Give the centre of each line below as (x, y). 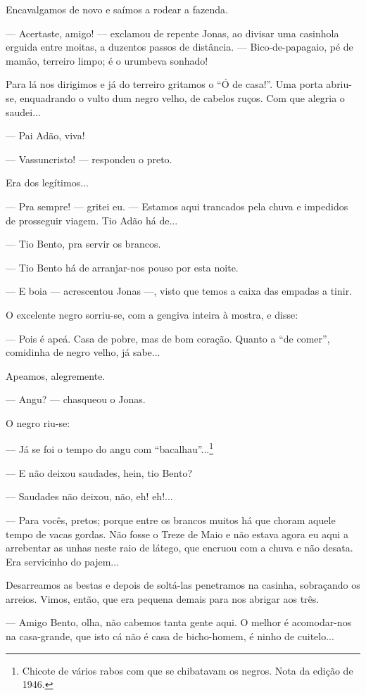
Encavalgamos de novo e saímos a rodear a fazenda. (117, 9)
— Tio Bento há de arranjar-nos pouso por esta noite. (122, 267)
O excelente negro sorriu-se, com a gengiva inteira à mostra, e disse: (152, 314)
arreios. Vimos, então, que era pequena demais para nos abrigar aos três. (163, 598)
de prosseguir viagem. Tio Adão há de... (92, 220)
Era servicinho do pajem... (62, 561)
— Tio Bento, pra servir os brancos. (83, 244)
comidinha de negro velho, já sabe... (83, 352)
